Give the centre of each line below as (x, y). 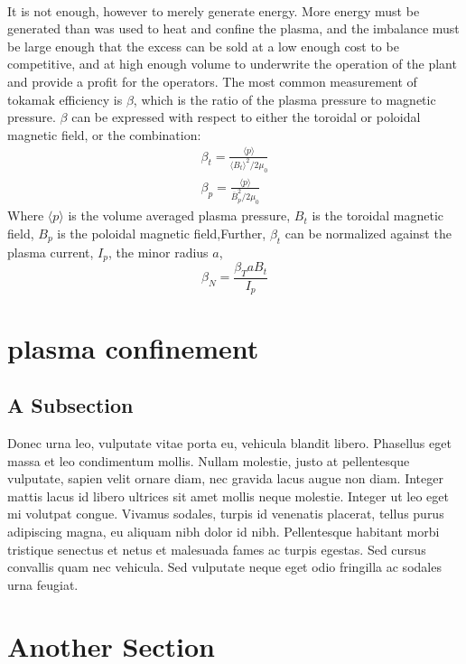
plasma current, (51, 252)
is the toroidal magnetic (378, 215)
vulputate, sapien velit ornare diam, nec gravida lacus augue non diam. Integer (225, 478)
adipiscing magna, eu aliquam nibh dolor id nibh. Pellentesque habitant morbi (224, 531)
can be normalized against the (368, 233)
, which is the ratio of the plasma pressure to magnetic (284, 99)
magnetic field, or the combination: (104, 134)
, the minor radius (158, 252)
